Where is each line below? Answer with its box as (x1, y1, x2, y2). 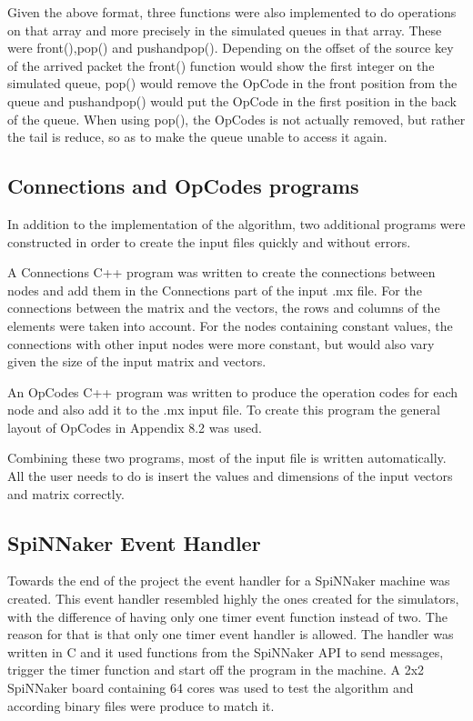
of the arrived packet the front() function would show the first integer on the (7, 55, 435, 75)
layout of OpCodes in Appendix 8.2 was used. (7, 417, 262, 436)
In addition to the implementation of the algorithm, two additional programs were (7, 214, 466, 233)
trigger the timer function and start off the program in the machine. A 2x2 (7, 660, 425, 679)
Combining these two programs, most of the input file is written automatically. (7, 448, 447, 467)
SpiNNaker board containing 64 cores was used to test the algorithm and (7, 678, 414, 697)
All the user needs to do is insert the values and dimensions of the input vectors (7, 466, 453, 486)
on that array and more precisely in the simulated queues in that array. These (7, 20, 442, 39)
